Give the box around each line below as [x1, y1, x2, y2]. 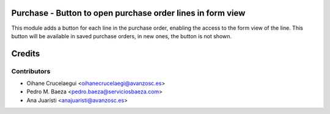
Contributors [11, 67, 51, 75]
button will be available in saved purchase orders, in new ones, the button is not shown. [11, 32, 232, 39]
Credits [11, 49, 40, 59]
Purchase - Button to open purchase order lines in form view [11, 8, 246, 18]
